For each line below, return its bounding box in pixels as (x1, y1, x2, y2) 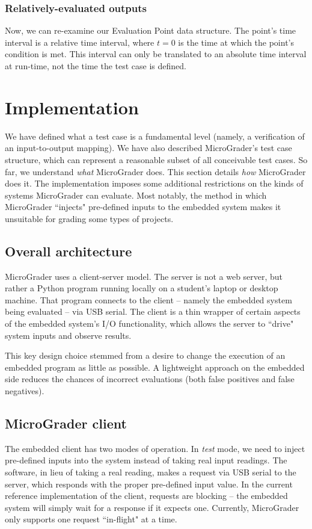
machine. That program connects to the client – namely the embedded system (5, 293, 292, 306)
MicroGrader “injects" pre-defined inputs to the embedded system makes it (5, 200, 281, 213)
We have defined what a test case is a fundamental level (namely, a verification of (5, 129, 305, 142)
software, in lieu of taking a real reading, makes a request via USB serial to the (5, 466, 296, 478)
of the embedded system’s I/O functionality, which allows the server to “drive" (5, 317, 294, 330)
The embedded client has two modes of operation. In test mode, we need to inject (5, 442, 305, 454)
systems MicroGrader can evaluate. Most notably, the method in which (5, 188, 267, 201)
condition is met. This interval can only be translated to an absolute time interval (5, 48, 307, 60)
